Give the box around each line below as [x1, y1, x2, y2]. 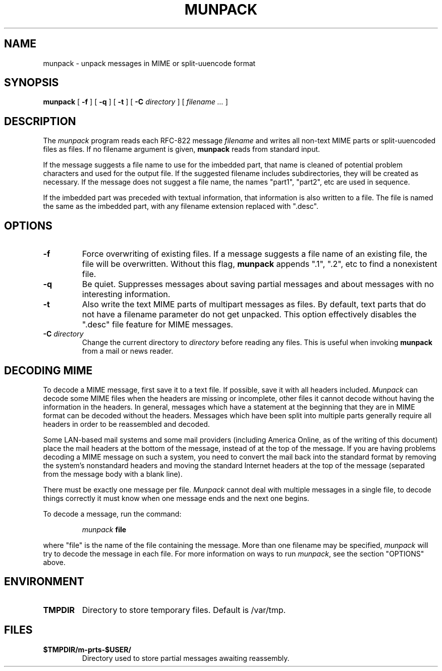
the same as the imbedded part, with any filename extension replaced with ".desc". [43, 202, 319, 211]
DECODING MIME [4, 364, 93, 377]
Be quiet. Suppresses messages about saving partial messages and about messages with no [82, 279, 434, 290]
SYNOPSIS [4, 76, 59, 89]
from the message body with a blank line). [43, 469, 183, 478]
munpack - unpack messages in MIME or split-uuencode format [43, 59, 256, 68]
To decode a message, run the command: [43, 509, 182, 518]
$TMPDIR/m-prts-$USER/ [43, 645, 131, 654]
